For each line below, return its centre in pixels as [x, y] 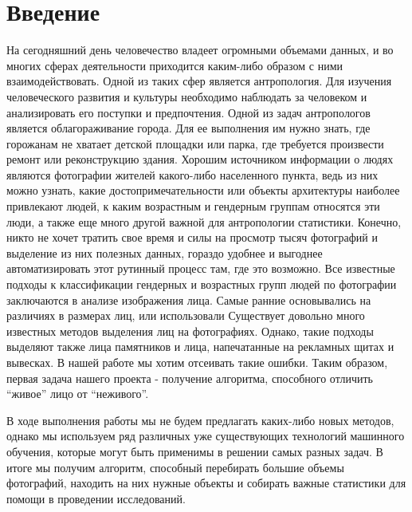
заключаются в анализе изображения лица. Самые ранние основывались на [189, 299]
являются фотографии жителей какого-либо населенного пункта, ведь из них [192, 174]
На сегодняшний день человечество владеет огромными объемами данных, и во [200, 50]
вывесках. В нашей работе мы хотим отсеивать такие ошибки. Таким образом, [197, 362]
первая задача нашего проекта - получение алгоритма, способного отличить [190, 378]
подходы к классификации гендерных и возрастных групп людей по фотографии [202, 284]
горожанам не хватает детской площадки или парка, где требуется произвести [195, 143]
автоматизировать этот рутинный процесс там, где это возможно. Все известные [201, 268]
